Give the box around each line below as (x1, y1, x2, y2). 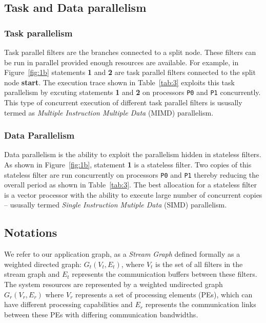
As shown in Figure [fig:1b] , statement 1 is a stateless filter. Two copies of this (4, 159, 252, 170)
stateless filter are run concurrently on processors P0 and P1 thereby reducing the (4, 169, 259, 180)
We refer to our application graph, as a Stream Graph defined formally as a (4, 249, 240, 259)
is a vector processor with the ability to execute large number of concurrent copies (4, 189, 262, 200)
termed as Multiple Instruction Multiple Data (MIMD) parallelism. (4, 107, 214, 118)
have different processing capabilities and (4, 299, 133, 310)
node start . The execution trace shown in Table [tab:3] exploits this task (4, 77, 235, 87)
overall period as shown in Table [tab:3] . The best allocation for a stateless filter (4, 179, 257, 190)
